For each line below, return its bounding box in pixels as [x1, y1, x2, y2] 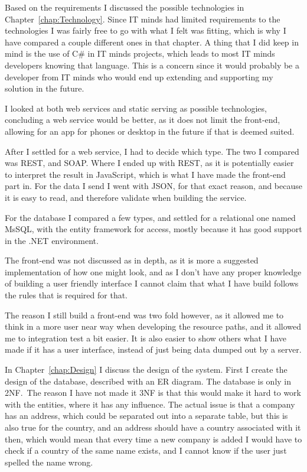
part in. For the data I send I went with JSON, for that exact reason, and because [5, 180, 302, 192]
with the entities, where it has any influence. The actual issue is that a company [5, 398, 295, 410]
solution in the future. [5, 82, 84, 95]
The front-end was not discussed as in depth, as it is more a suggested [5, 254, 259, 266]
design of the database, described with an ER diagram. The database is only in [5, 375, 292, 387]
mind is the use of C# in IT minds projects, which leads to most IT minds [5, 47, 275, 60]
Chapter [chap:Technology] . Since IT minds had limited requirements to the [5, 12, 280, 25]
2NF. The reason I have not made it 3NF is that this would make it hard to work [5, 386, 301, 399]
